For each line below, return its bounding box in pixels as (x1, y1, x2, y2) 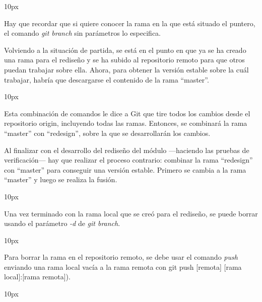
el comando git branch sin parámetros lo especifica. (4, 28, 161, 38)
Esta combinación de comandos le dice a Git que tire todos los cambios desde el (4, 108, 250, 118)
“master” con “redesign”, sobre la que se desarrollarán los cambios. (4, 127, 211, 138)
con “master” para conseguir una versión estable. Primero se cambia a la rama (4, 164, 246, 175)
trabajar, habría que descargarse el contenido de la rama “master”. (4, 74, 209, 85)
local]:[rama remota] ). (4, 271, 71, 282)
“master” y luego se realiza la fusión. (4, 174, 117, 185)
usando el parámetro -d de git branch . (4, 218, 120, 229)
